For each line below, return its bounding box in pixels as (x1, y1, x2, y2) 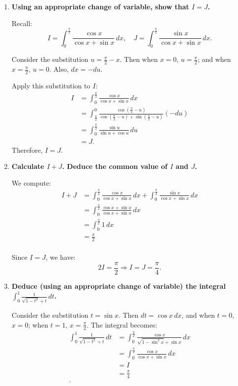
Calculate (11, 161, 44, 171)
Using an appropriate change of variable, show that (11, 1, 189, 11)
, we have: (45, 252, 76, 262)
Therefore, (11, 144, 43, 155)
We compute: (11, 177, 51, 188)
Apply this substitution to (11, 81, 90, 90)
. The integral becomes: (87, 319, 157, 330)
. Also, (49, 64, 69, 74)
